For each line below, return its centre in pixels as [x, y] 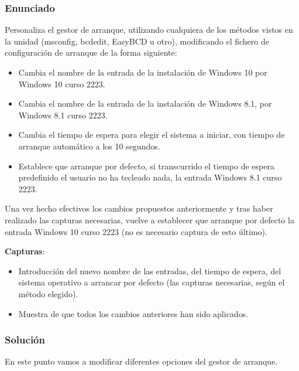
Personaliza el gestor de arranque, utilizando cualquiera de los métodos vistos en [149, 30]
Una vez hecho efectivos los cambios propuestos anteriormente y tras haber [139, 208]
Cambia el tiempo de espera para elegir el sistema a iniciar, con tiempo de [152, 135]
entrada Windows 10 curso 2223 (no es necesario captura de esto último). [136, 231]
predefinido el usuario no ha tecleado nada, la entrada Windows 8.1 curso [150, 177]
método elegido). [48, 293]
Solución [25, 340]
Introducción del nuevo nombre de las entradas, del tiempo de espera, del [150, 270]
